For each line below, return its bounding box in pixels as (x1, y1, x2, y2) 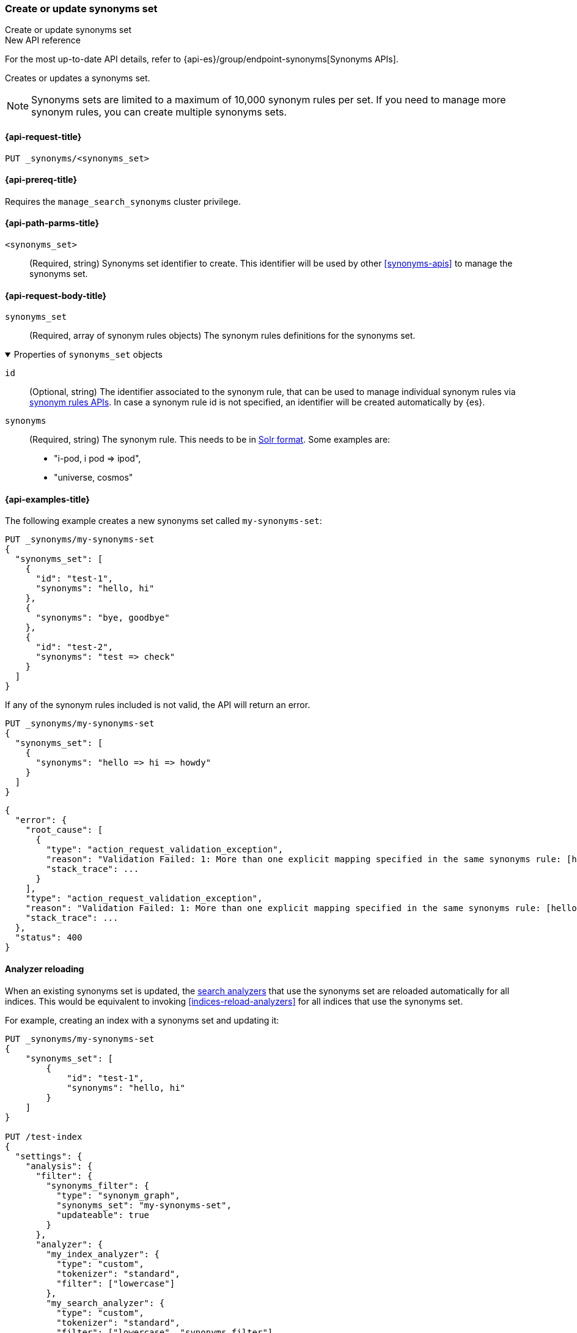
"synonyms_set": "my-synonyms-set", (56, 1200, 232, 1210)
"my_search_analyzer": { (46, 1298, 165, 1308)
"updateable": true (56, 1209, 150, 1220)
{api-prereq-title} (5, 174, 78, 185)
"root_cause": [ (25, 825, 103, 835)
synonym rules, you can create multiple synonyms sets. (31, 106, 287, 119)
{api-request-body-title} (5, 290, 107, 301)
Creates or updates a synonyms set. (5, 73, 150, 84)
